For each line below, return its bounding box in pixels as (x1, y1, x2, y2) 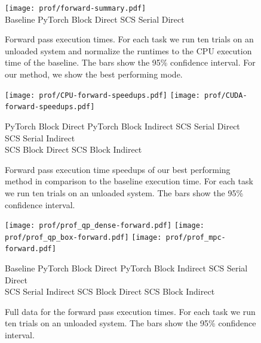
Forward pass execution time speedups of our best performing (5, 163, 231, 175)
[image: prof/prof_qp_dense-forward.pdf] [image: (5, 221, 204, 230)
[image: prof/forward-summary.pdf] (5, 4, 146, 13)
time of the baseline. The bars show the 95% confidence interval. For (5, 56, 256, 69)
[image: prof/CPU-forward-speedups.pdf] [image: (5, 91, 200, 100)
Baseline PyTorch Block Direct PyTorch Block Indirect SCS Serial (5, 262, 248, 274)
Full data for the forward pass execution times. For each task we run (5, 305, 256, 317)
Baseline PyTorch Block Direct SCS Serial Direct (5, 13, 185, 25)
